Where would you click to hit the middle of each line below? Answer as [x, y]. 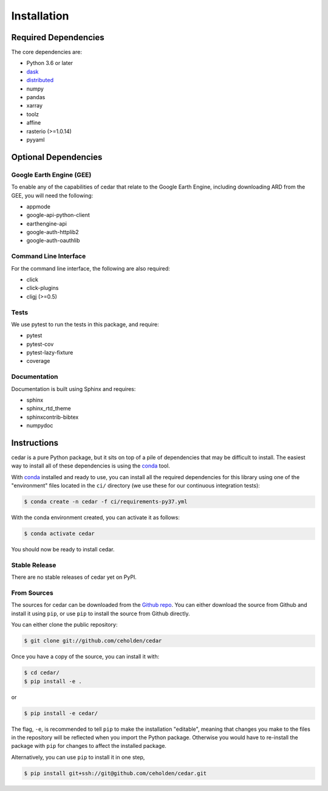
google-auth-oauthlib [53, 241]
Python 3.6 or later [50, 63]
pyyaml [36, 139]
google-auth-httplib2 [53, 232]
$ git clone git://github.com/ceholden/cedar [93, 641]
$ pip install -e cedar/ [61, 713]
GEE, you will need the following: [52, 195]
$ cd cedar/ [42, 673]
